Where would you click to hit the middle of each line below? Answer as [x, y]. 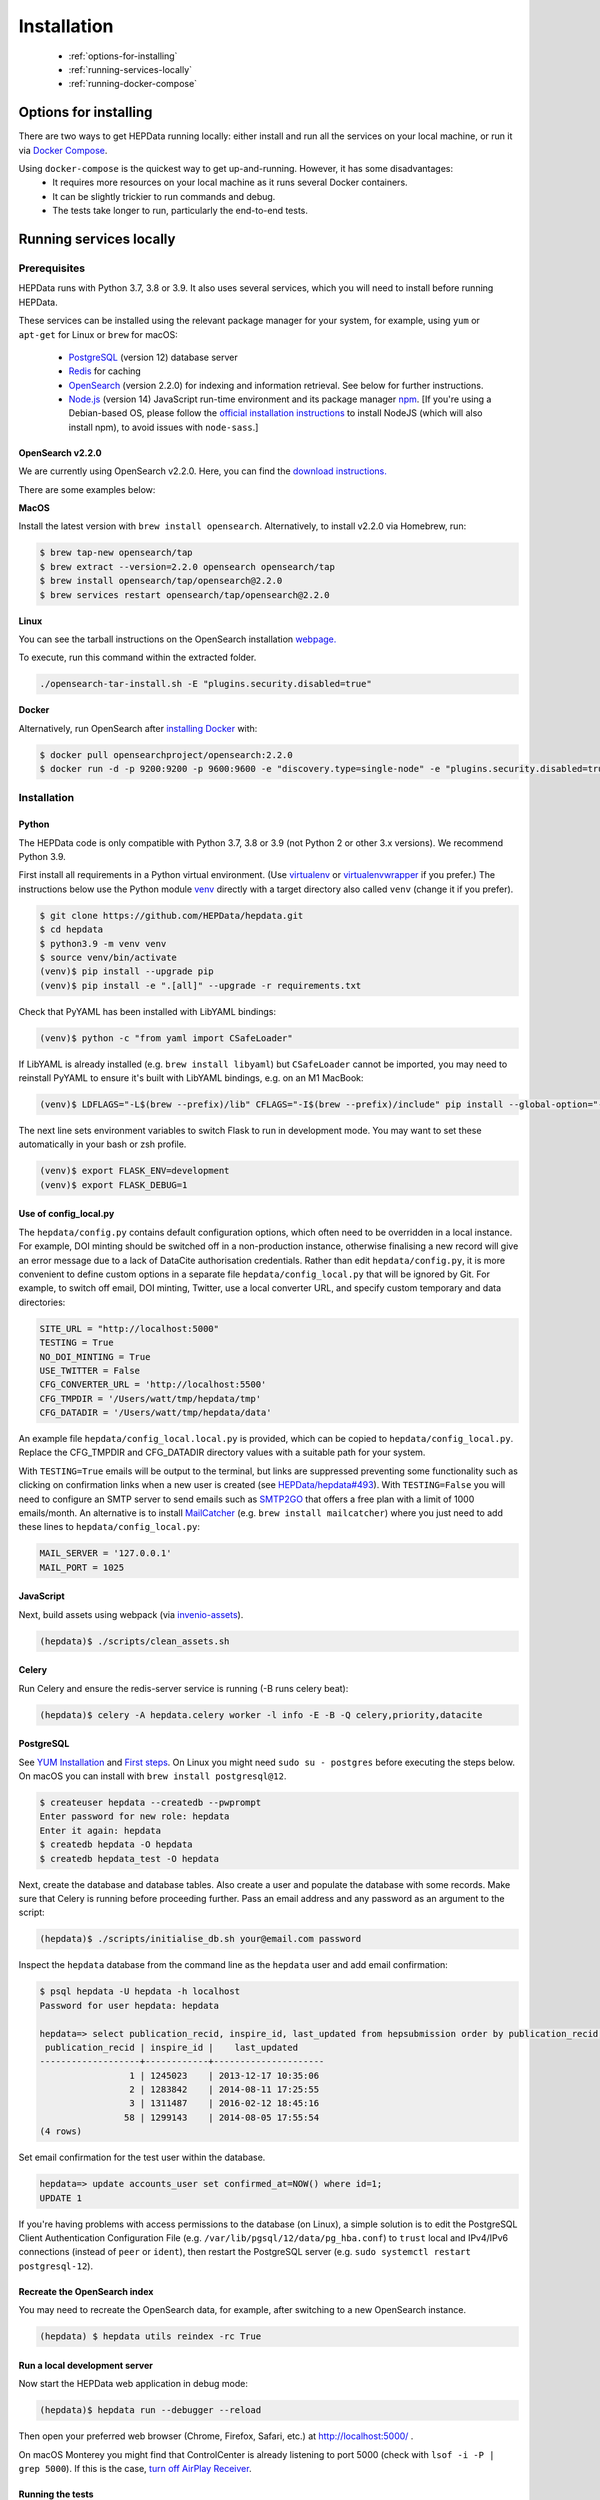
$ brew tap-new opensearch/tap [116, 553]
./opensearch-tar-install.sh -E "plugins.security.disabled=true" [205, 684]
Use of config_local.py [66, 1214]
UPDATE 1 [61, 2198]
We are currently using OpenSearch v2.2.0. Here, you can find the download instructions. [202, 471]
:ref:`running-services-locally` [130, 69]
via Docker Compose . [63, 150]
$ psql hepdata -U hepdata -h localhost [139, 1991]
